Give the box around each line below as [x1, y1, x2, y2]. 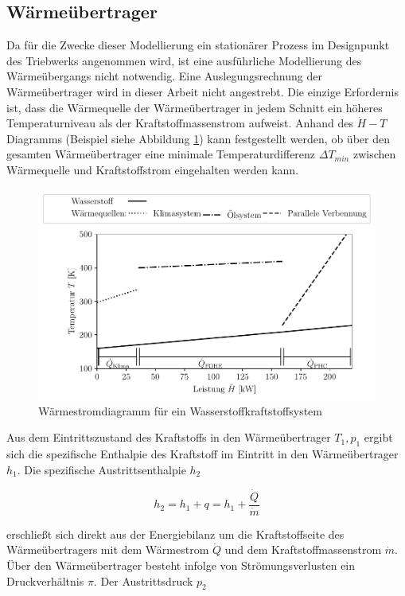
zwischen [352, 146, 396, 162]
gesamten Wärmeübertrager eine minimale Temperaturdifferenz [6, 146, 316, 162]
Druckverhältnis [6, 572, 84, 589]
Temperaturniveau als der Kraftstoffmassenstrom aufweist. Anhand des [6, 115, 353, 131]
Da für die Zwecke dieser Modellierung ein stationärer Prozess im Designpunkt [6, 37, 390, 53]
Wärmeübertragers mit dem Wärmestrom [6, 541, 209, 558]
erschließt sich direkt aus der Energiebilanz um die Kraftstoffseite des [6, 525, 345, 542]
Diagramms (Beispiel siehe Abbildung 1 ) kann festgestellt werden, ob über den [6, 130, 390, 146]
